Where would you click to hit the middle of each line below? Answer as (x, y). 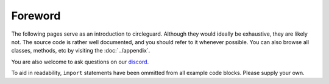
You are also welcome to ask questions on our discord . (80, 62)
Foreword (36, 16)
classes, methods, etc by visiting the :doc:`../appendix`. (81, 51)
